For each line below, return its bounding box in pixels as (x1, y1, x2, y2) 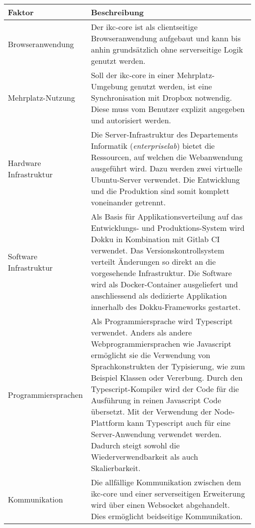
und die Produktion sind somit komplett (91, 185, 229, 196)
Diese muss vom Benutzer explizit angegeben (91, 103, 245, 114)
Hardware (8, 157, 41, 168)
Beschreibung (91, 6, 144, 18)
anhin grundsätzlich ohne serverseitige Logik (91, 44, 243, 55)
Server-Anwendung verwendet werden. (91, 428, 222, 440)
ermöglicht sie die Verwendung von (91, 349, 210, 361)
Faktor (8, 6, 34, 18)
